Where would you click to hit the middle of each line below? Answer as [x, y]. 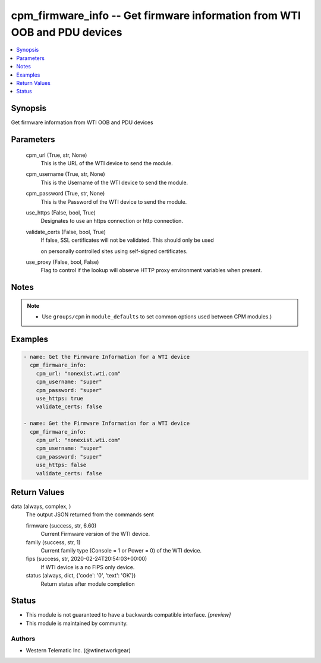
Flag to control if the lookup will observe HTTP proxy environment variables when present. [152, 270]
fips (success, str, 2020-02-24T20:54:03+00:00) [86, 559]
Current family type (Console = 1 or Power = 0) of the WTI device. [121, 551]
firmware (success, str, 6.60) [61, 525]
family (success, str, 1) [53, 542]
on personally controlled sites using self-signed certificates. [114, 251]
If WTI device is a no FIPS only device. [88, 567]
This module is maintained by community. [77, 623]
